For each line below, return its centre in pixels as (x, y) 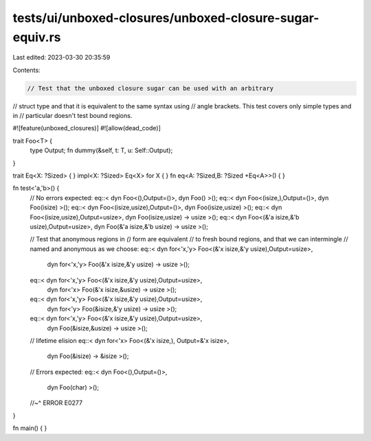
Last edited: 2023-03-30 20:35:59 (61, 58)
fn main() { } (30, 428)
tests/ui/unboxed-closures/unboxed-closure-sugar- (166, 18)
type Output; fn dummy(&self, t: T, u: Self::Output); (101, 150)
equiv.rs (37, 37)
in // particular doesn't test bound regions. (72, 116)
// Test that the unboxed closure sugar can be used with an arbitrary (150, 88)
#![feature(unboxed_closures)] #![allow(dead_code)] (87, 128)
